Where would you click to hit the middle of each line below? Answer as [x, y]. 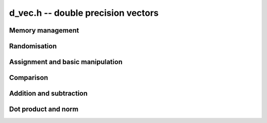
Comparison [29, 78]
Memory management [44, 30]
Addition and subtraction [48, 94]
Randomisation [33, 46]
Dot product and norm [44, 109]
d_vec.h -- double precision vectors [84, 13]
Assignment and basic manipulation [66, 62]
